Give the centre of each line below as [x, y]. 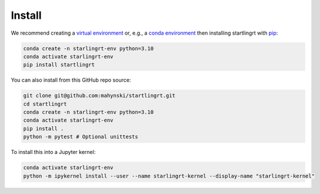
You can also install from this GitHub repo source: [71, 80]
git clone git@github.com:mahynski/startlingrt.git [99, 96]
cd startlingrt [45, 104]
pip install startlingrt [59, 65]
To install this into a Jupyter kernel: [53, 152]
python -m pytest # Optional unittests [81, 137]
